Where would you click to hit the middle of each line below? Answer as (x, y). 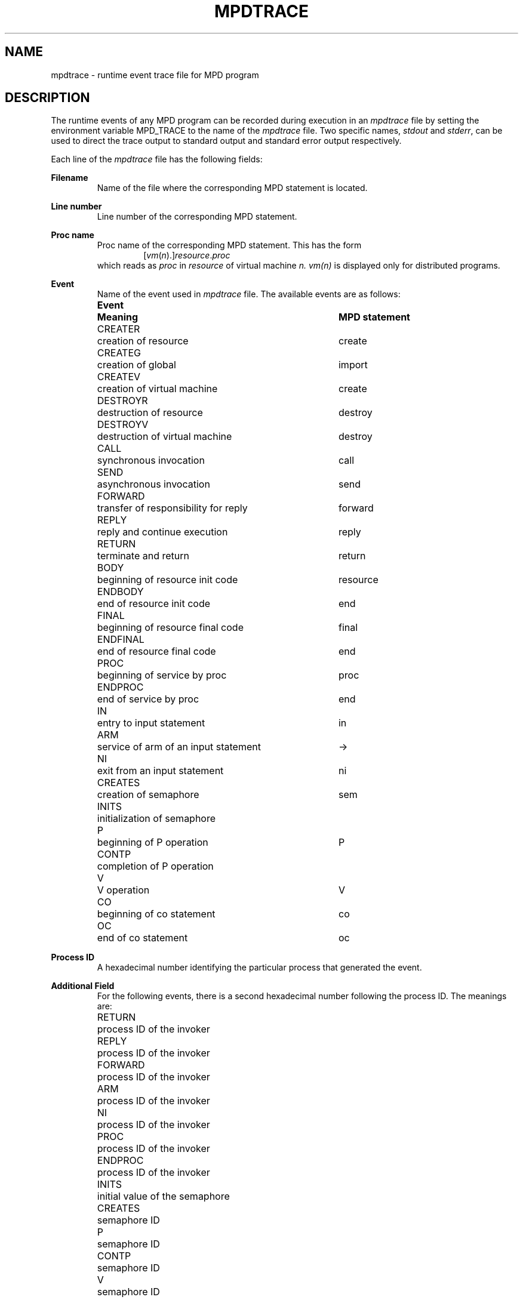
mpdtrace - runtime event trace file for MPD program (155, 75)
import (353, 365)
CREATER (119, 329)
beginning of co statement (156, 914)
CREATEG (119, 353)
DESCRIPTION (47, 98)
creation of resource (143, 341)
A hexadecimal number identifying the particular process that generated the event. (259, 968)
